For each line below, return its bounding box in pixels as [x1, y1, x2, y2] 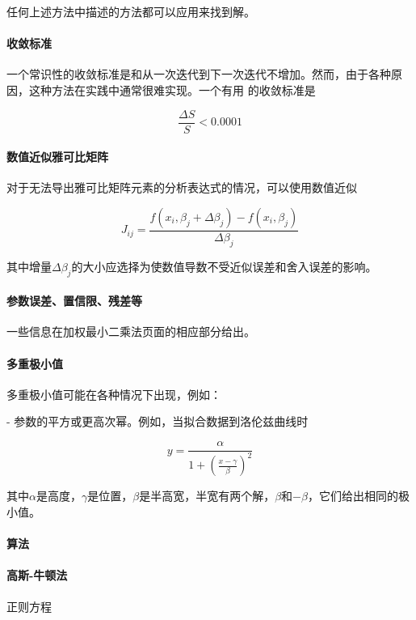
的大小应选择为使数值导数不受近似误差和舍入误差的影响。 [71, 257, 377, 274]
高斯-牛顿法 [6, 567, 68, 584]
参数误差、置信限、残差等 [6, 292, 142, 309]
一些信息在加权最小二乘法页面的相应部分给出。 [6, 323, 255, 340]
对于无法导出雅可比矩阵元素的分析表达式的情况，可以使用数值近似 [6, 179, 357, 196]
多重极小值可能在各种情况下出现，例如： [6, 385, 221, 402]
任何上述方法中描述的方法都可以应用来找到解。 [6, 3, 255, 19]
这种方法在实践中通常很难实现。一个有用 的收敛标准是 [28, 81, 316, 98]
